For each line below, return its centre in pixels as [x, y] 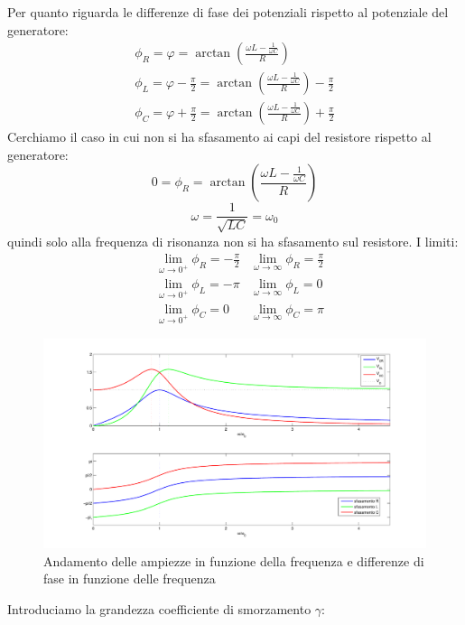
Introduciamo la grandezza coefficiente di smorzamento [159, 608]
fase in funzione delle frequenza [130, 578]
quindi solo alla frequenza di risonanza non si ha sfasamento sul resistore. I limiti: [233, 241]
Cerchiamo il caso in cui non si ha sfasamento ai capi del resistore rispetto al [219, 137]
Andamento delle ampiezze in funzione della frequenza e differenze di [234, 560]
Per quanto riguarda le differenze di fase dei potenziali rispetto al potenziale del [228, 12]
